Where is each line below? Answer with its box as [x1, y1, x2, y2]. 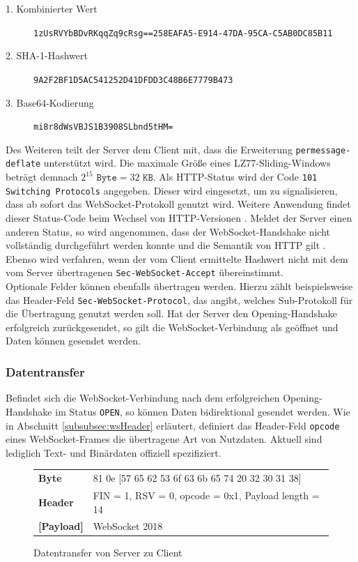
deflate [6, 159, 41, 169]
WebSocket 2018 [93, 519, 163, 533]
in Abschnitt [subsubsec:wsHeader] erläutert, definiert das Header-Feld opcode [6, 418, 340, 432]
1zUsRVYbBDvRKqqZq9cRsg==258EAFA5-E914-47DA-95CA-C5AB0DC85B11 [33, 28, 333, 38]
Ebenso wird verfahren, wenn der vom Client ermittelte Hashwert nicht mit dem [6, 251, 348, 266]
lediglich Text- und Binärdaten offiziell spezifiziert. [6, 445, 221, 460]
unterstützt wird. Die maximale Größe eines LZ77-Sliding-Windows [43, 155, 331, 170]
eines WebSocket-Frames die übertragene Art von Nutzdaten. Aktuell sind [6, 432, 322, 446]
